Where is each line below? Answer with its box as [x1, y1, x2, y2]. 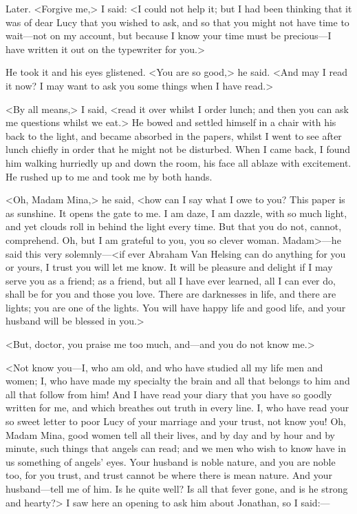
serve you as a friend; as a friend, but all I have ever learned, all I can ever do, [6, 273, 336, 287]
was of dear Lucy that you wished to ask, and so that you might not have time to [6, 14, 349, 29]
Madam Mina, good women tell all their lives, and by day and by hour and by [6, 427, 335, 442]
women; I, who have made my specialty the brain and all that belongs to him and [6, 373, 350, 388]
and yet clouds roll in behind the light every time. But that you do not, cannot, [6, 219, 342, 234]
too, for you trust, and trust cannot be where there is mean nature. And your [6, 468, 332, 482]
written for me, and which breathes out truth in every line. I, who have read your [6, 400, 349, 415]
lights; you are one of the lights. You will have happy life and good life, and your [6, 300, 346, 314]
